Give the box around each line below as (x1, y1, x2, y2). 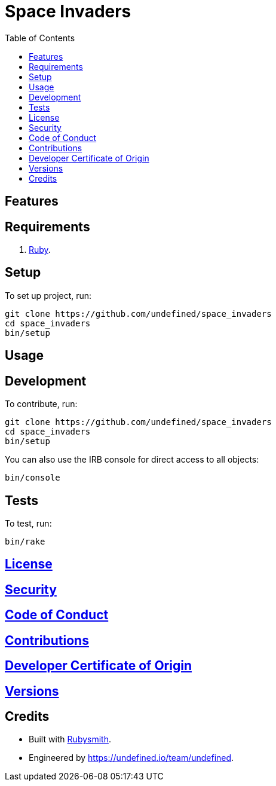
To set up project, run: (5, 290, 92, 301)
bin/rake (5, 536, 45, 546)
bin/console (5, 473, 60, 483)
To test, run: (5, 518, 52, 528)
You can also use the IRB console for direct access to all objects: (5, 454, 259, 465)
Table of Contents (5, 32, 75, 43)
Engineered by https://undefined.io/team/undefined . (29, 753, 234, 763)
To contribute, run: (5, 399, 78, 409)
